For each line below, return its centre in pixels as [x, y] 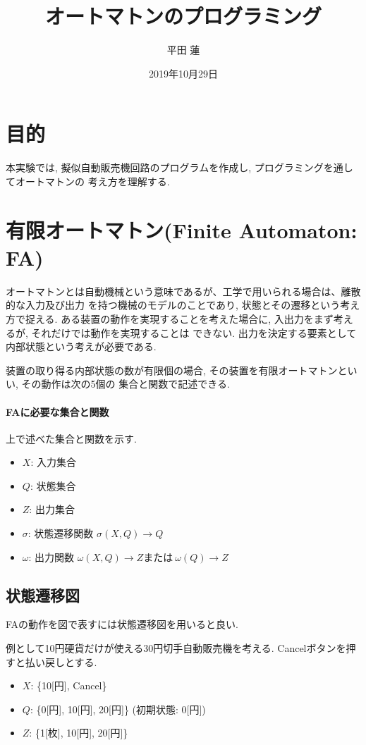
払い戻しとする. [61, 661]
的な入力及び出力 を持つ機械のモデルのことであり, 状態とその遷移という [173, 305]
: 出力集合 [52, 509]
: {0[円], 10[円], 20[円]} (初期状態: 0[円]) [118, 709]
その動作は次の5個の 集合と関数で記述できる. [126, 384]
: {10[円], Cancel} [69, 685]
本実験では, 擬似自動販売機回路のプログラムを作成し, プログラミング [165, 167]
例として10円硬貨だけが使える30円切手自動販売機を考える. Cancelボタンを [176, 648]
